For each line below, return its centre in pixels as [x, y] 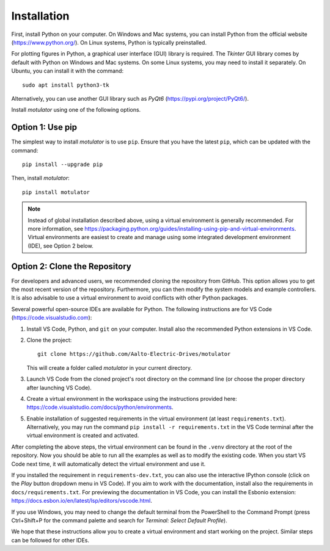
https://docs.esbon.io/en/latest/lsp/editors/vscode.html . [82, 501]
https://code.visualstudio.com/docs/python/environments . [100, 407]
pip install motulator [56, 192]
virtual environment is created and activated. [83, 436]
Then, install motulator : [40, 178]
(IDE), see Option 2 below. [61, 246]
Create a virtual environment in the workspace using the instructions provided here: [132, 398]
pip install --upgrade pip [63, 164]
